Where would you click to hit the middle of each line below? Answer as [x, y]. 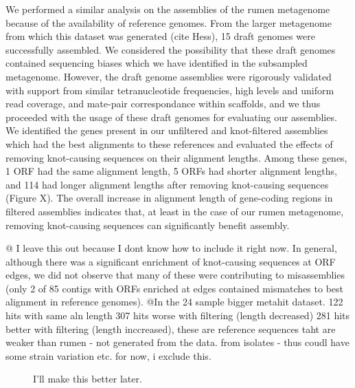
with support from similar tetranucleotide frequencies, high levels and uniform [170, 90]
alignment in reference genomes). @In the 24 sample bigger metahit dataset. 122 [174, 302]
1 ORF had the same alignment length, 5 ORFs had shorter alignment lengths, [171, 171]
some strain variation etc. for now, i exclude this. [108, 355]
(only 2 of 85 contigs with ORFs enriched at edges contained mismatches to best [175, 288]
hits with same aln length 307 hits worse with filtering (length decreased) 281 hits [178, 315]
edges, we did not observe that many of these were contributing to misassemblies [175, 275]
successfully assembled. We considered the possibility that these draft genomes [171, 49]
